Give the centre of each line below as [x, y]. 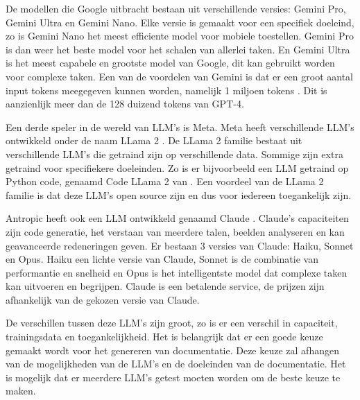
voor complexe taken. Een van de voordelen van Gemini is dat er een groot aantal [180, 76]
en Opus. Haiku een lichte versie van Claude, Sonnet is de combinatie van [162, 259]
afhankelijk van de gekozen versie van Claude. [103, 299]
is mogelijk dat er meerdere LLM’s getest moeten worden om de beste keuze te [173, 377]
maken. [21, 391]
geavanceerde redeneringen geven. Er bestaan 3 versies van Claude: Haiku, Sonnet [180, 245]
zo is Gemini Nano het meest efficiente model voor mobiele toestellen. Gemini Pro [180, 36]
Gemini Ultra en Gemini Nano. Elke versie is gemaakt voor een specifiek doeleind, [180, 22]
